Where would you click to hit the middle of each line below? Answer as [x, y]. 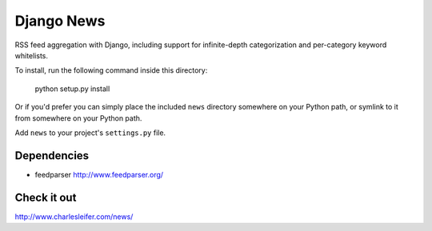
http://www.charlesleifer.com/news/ [74, 217]
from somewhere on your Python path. [78, 118]
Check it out [46, 197]
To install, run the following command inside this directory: [111, 70]
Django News [60, 21]
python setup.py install [72, 89]
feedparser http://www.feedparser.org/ [99, 174]
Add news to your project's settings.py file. [90, 133]
